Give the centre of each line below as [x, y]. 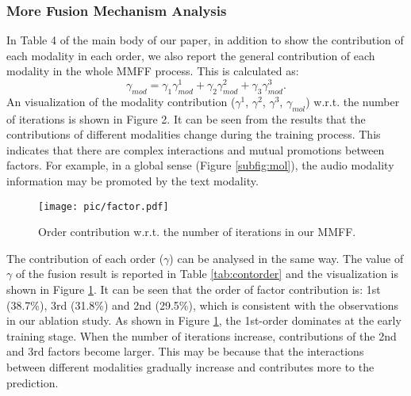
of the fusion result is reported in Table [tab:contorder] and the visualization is [207, 274]
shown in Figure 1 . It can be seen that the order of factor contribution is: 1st [194, 289]
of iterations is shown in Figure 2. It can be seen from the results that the [186, 118]
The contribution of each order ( [85, 258]
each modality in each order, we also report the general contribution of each [191, 55]
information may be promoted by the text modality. [133, 181]
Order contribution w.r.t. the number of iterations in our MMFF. [197, 232]
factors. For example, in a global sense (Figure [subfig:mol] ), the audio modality [200, 165]
